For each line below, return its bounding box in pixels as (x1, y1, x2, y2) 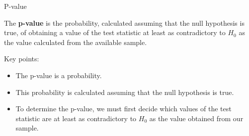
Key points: (4, 53, 39, 64)
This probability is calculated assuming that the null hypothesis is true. (15, 87, 234, 97)
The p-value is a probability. (15, 70, 102, 80)
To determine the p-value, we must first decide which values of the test (15, 103, 232, 114)
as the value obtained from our (149, 113, 244, 123)
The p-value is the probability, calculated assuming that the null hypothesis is (4, 17, 245, 28)
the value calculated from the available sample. (4, 37, 147, 47)
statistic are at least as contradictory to (15, 113, 137, 123)
